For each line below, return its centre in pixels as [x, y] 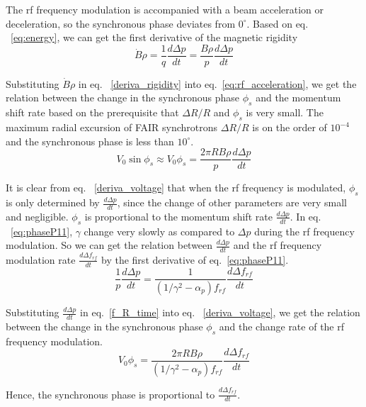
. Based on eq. [278, 23]
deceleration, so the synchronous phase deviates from [121, 23]
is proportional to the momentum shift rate [178, 216]
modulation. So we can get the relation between [109, 245]
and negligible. [37, 216]
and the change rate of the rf [282, 326]
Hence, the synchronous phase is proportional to [110, 394]
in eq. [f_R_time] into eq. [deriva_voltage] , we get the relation [220, 312]
